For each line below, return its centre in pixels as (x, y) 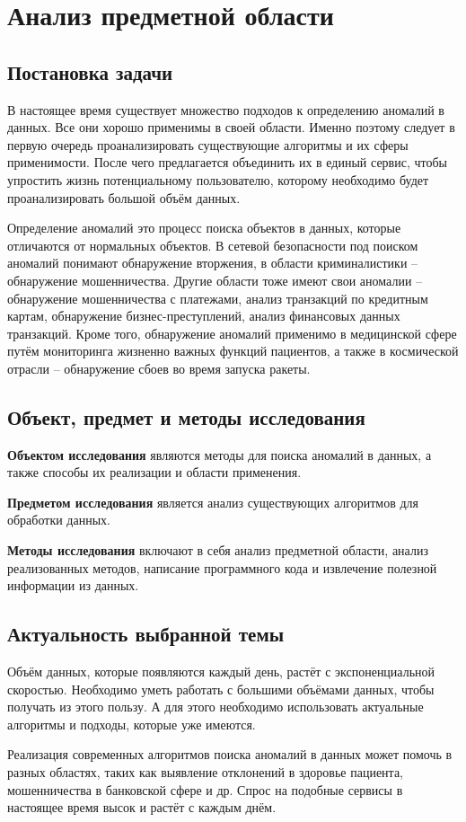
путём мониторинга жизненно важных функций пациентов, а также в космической (233, 351)
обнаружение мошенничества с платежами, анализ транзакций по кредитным (218, 298)
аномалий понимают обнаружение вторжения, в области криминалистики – (213, 263)
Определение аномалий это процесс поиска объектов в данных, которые (204, 228)
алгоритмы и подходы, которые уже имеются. (132, 724)
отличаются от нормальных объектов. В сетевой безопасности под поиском (213, 245)
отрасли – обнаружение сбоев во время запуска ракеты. (159, 368)
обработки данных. (59, 520)
